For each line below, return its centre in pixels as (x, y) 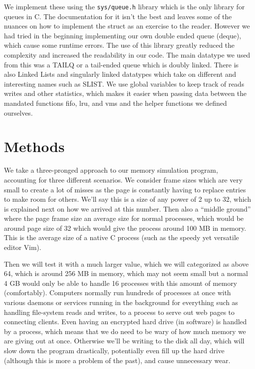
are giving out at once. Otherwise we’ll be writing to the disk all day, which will (124, 341)
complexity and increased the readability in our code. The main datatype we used (127, 55)
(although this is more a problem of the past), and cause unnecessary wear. (117, 360)
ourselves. (18, 112)
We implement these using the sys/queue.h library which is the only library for (124, 6)
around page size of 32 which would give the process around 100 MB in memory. (125, 228)
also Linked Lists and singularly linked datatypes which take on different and (120, 74)
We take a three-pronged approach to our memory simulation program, (111, 170)
